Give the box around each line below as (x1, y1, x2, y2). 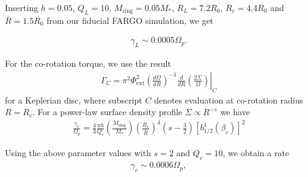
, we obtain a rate (222, 146, 290, 159)
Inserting (5, 1, 38, 13)
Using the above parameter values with (5, 146, 151, 159)
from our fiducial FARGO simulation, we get (46, 13, 214, 26)
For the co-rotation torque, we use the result (5, 57, 171, 70)
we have (220, 105, 250, 118)
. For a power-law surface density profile (32, 105, 183, 118)
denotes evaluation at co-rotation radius (154, 93, 304, 106)
